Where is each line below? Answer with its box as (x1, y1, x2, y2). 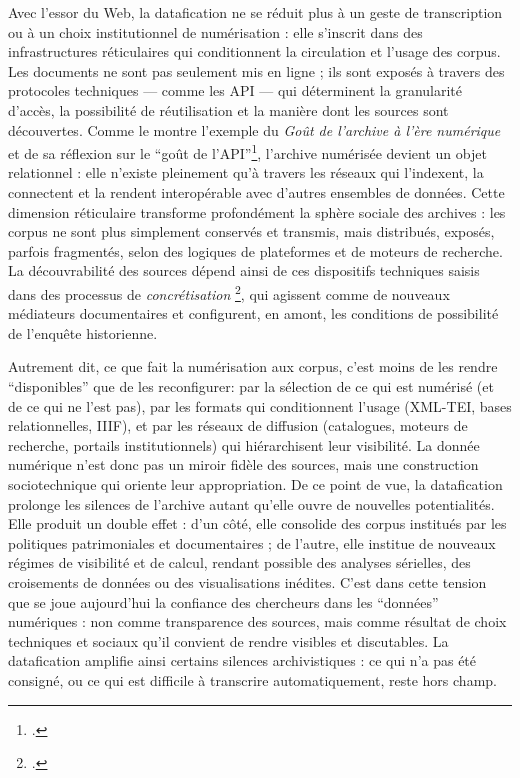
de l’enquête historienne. (8, 322, 158, 343)
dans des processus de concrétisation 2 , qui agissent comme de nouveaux (8, 280, 450, 304)
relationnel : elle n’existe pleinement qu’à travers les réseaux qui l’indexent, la (8, 162, 484, 183)
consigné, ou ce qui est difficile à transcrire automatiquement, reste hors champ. (8, 669, 497, 690)
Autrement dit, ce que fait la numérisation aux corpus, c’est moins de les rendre (8, 356, 498, 377)
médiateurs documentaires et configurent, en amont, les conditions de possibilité (8, 303, 499, 324)
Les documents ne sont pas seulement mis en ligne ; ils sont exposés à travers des (8, 60, 505, 81)
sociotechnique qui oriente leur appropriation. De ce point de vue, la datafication (8, 473, 503, 494)
